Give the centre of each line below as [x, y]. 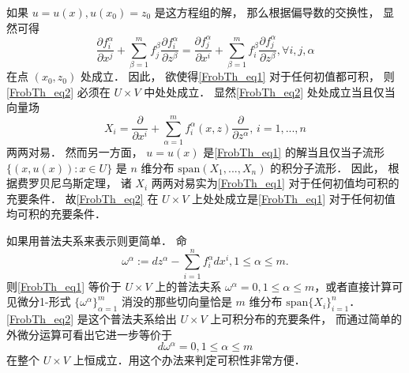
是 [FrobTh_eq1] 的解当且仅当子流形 [294, 152]
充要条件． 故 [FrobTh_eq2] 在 [83, 198]
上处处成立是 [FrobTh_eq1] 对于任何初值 [294, 198]
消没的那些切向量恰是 [176, 301]
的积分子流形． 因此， [327, 167]
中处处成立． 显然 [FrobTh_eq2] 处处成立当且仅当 [270, 91]
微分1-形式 [44, 301]
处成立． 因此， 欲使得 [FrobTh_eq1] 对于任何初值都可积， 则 [237, 76]
